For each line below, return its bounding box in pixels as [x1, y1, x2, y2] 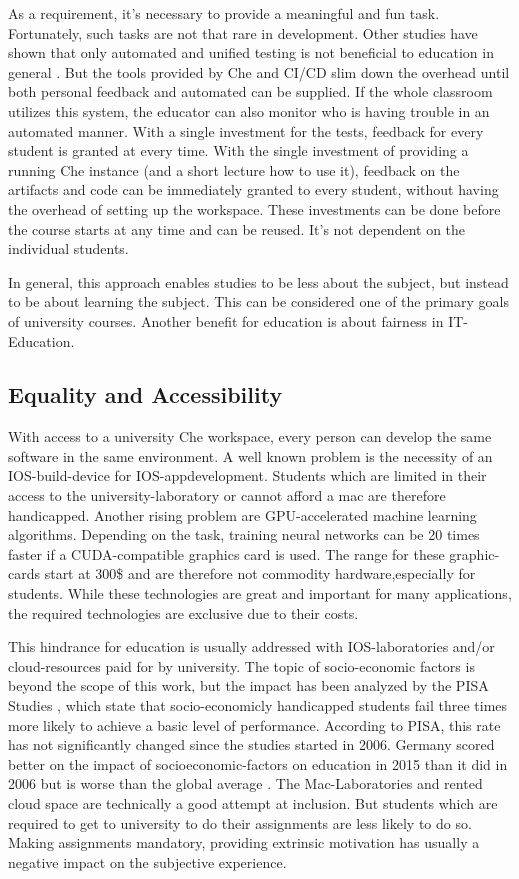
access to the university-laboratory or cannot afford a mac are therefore [8, 485, 446, 506]
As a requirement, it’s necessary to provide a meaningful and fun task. [8, 3, 440, 23]
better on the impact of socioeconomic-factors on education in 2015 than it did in [8, 753, 508, 774]
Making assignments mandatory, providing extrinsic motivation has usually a [8, 832, 480, 853]
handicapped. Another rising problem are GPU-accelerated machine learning [8, 504, 477, 525]
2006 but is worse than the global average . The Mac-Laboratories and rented [8, 773, 483, 794]
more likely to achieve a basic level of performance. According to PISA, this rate [8, 714, 501, 735]
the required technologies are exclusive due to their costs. [8, 602, 359, 623]
